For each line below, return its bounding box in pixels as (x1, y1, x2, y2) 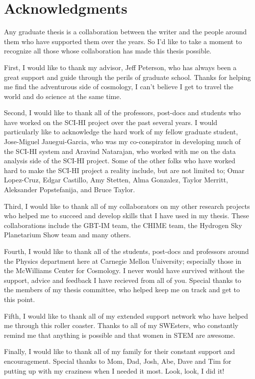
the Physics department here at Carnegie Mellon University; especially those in (4, 255, 242, 266)
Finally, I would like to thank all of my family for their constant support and (4, 346, 235, 356)
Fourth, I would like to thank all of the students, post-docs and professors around (4, 246, 249, 256)
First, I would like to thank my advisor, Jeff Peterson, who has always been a (4, 62, 237, 72)
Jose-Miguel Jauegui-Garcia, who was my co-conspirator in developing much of (4, 136, 241, 147)
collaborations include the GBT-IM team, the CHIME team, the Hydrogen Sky (4, 220, 242, 230)
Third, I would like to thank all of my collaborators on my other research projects (4, 201, 250, 211)
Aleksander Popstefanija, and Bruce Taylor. (4, 184, 135, 195)
